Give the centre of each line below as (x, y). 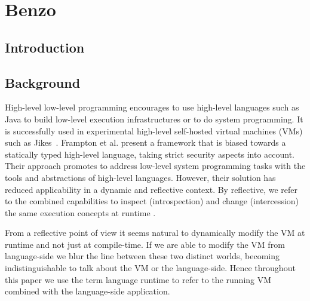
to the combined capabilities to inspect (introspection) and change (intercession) (152, 201)
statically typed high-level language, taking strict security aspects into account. (150, 154)
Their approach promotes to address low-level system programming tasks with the (155, 166)
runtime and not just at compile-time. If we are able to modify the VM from (145, 244)
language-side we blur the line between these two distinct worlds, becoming (142, 256)
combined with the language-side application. (88, 291)
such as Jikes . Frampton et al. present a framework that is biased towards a (145, 142)
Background (43, 82)
